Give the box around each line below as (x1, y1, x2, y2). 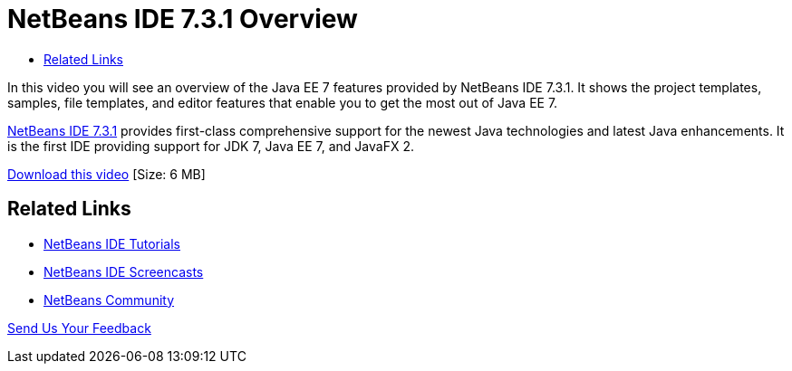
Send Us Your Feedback (7, 319, 151, 336)
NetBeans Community (43, 291, 175, 308)
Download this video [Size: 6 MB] (7, 166, 206, 182)
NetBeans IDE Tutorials (43, 235, 180, 252)
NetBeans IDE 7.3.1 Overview (7, 4, 358, 34)
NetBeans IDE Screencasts (43, 263, 204, 280)
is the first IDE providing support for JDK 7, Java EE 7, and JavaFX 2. (7, 138, 414, 154)
